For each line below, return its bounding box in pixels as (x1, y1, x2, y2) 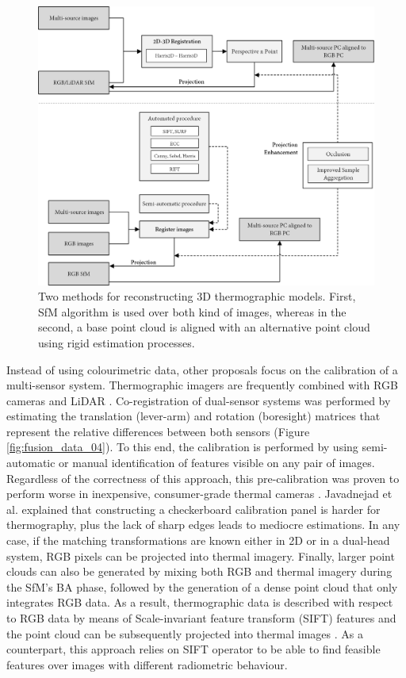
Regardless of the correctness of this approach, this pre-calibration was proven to (6, 469, 400, 486)
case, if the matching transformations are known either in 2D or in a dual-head (6, 532, 390, 549)
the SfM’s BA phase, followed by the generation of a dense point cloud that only (6, 578, 398, 595)
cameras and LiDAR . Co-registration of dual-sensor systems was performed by (6, 392, 391, 408)
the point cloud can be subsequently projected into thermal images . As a (6, 625, 363, 642)
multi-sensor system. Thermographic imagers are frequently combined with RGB (6, 377, 398, 393)
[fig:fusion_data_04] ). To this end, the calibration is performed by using (6, 439, 358, 455)
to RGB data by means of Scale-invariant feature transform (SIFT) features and (6, 610, 396, 626)
